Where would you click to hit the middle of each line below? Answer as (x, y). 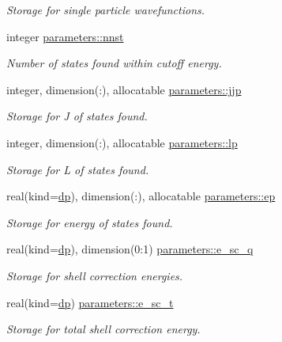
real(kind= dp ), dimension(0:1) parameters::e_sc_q (130, 249)
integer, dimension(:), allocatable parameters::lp (122, 142)
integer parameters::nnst (65, 36)
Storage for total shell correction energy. (103, 329)
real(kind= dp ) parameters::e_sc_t (90, 302)
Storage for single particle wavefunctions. (106, 9)
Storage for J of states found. (77, 116)
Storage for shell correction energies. (95, 275)
